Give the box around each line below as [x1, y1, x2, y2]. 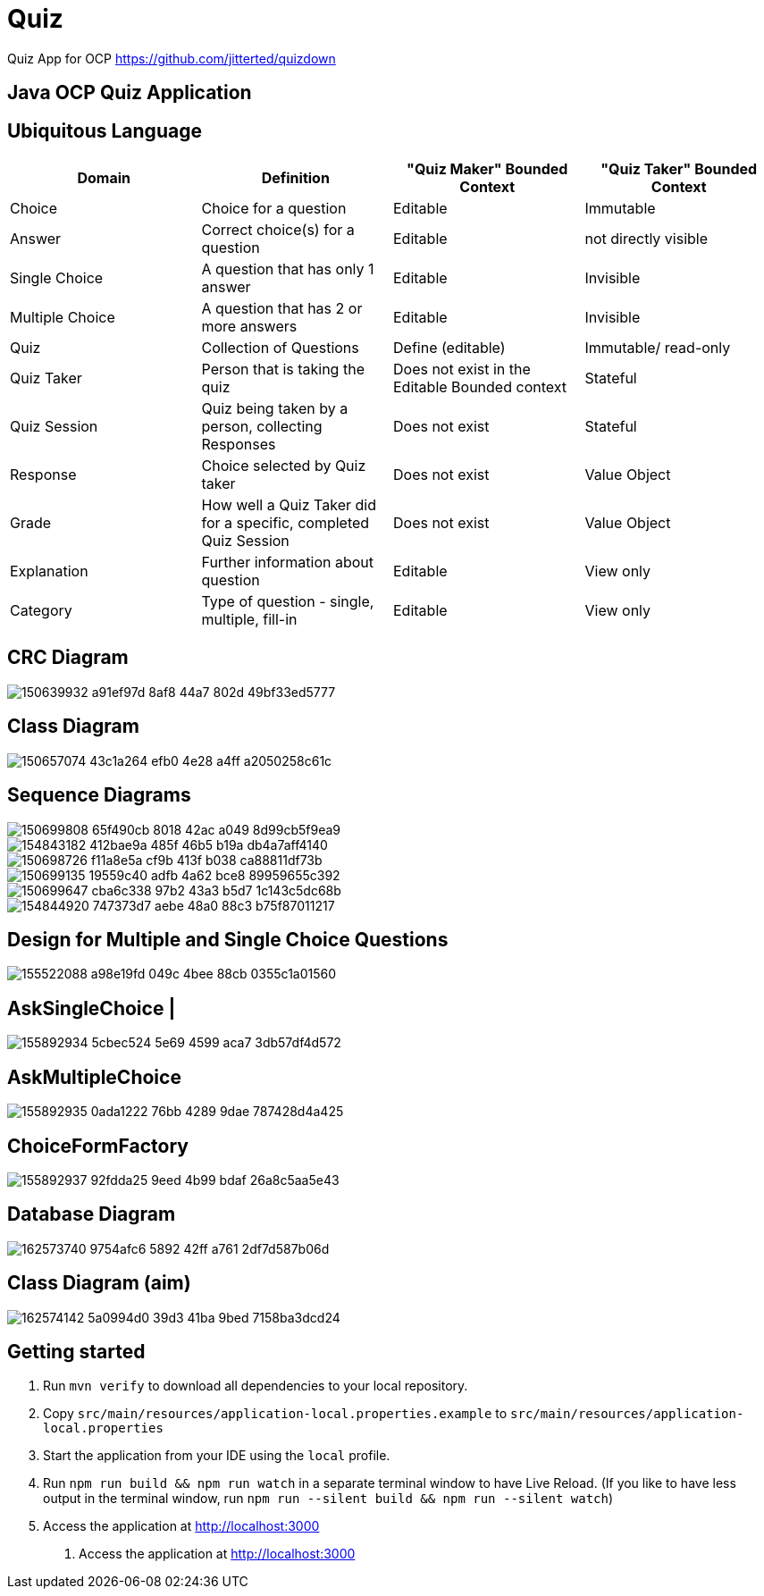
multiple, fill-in [201, 610, 298, 629]
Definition [261, 169, 330, 188]
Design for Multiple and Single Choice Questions [7, 928, 449, 951]
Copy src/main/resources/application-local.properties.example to [43, 1406, 508, 1422]
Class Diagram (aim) [7, 1272, 191, 1295]
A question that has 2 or [201, 299, 363, 318]
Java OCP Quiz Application [7, 81, 252, 105]
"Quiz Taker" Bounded [600, 160, 758, 179]
